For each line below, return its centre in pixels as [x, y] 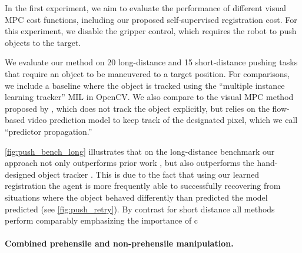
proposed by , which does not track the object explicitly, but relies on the [137, 108]
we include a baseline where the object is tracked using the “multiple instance [145, 85]
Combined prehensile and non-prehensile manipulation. [119, 243]
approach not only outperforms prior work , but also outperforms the [130, 163]
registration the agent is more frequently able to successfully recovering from [143, 186]
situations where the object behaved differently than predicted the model [136, 197]
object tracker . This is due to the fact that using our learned [149, 174]
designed [20, 174]
